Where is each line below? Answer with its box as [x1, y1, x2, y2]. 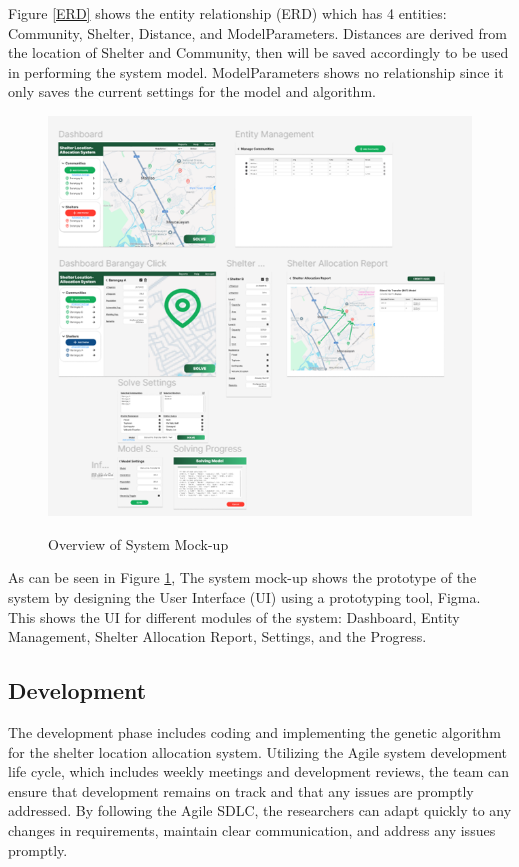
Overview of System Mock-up [48, 533, 229, 554]
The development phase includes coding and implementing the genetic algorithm [8, 721, 501, 742]
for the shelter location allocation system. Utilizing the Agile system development [8, 741, 507, 762]
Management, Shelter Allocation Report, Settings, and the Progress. [8, 626, 427, 647]
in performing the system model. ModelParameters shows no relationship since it [8, 61, 504, 82]
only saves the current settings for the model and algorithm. [8, 81, 376, 102]
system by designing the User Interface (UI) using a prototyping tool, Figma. [8, 586, 481, 607]
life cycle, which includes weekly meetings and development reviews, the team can [8, 761, 510, 782]
